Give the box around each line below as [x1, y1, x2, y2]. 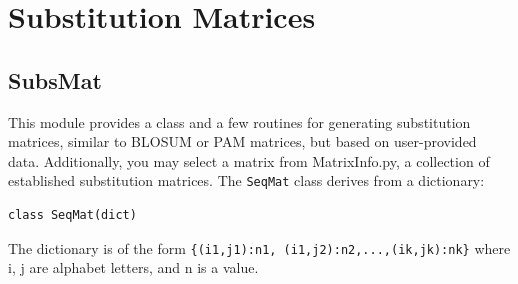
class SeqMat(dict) [8, 208, 137, 223]
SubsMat [8, 64, 102, 95]
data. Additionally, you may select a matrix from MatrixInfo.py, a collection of [8, 150, 490, 171]
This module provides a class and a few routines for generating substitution [8, 111, 471, 132]
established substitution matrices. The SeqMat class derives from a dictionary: [8, 170, 485, 191]
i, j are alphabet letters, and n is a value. [8, 257, 259, 278]
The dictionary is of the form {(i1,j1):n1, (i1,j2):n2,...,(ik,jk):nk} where [8, 237, 511, 258]
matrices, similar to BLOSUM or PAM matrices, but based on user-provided [8, 131, 477, 152]
